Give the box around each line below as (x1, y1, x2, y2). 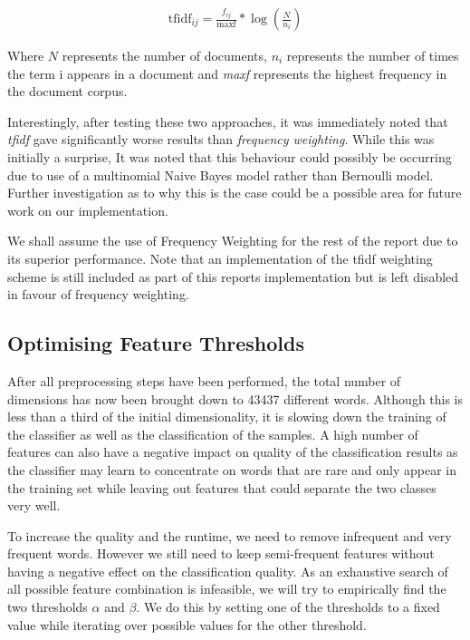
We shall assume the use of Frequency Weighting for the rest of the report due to (7, 231, 458, 250)
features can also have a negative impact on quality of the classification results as (7, 442, 458, 461)
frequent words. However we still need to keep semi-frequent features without (7, 544, 435, 563)
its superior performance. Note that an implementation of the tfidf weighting (7, 248, 433, 267)
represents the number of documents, (62, 46, 267, 65)
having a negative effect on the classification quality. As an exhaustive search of (7, 561, 448, 580)
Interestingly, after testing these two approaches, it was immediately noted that (7, 112, 448, 131)
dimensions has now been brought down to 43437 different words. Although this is (7, 389, 464, 408)
